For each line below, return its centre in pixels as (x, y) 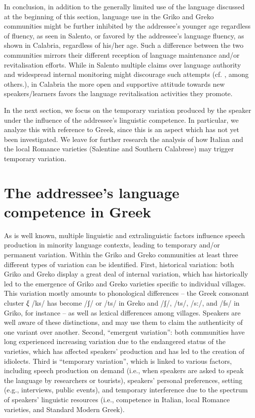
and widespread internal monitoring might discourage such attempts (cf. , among (126, 74)
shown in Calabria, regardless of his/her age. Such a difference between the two (124, 45)
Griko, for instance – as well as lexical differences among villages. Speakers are (122, 312)
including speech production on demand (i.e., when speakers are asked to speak (124, 370)
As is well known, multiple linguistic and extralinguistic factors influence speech (125, 235)
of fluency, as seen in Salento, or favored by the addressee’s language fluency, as (124, 35)
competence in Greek (78, 211)
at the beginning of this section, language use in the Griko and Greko (109, 16)
